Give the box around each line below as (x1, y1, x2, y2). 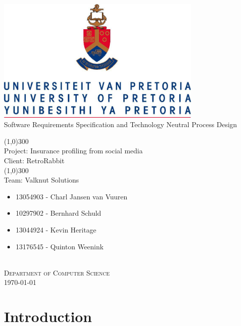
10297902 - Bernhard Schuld (15, 208, 101, 218)
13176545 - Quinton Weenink (15, 241, 104, 251)
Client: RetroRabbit (4, 155, 65, 165)
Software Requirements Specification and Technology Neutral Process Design (4, 119, 237, 130)
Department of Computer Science (4, 267, 110, 278)
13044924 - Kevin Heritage (15, 224, 96, 234)
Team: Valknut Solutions (4, 175, 79, 185)
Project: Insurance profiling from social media (4, 145, 143, 156)
